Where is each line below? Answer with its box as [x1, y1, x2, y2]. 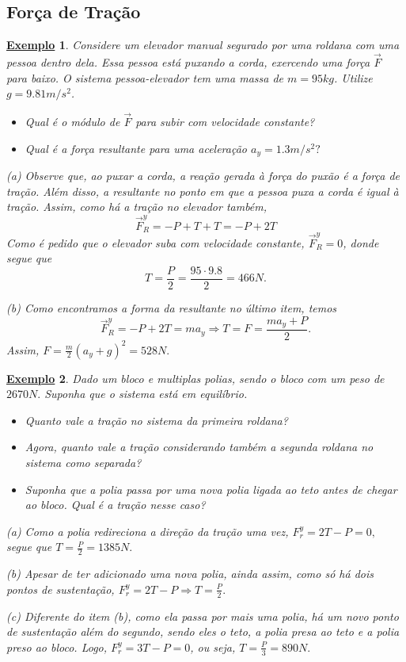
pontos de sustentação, [6, 580, 115, 597]
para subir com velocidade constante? [135, 113, 315, 130]
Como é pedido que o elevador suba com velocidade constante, [6, 234, 305, 251]
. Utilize [333, 69, 373, 86]
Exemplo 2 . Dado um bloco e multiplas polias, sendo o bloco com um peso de [6, 369, 385, 386]
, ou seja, [190, 638, 236, 655]
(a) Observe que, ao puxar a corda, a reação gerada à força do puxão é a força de [6, 167, 400, 184]
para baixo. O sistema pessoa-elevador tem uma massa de [6, 69, 284, 86]
